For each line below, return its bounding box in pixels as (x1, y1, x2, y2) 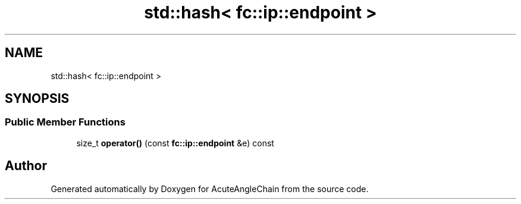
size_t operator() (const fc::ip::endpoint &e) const (76, 137, 274, 148)
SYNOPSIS (5, 91, 70, 106)
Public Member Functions (5, 116, 125, 128)
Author (5, 158, 47, 174)
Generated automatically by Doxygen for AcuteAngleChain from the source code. (51, 183, 369, 194)
